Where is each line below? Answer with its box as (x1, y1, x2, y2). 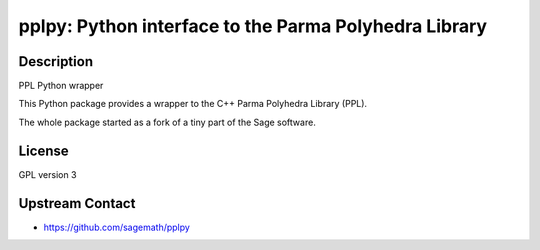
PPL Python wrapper (18, 80, 104, 92)
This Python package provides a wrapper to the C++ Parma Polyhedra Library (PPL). (18, 98, 368, 110)
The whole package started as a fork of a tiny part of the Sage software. (18, 116, 317, 128)
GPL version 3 (18, 168, 77, 180)
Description (18, 53, 94, 70)
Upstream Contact (18, 195, 136, 212)
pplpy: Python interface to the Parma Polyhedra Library (18, 15, 488, 37)
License (18, 142, 69, 159)
